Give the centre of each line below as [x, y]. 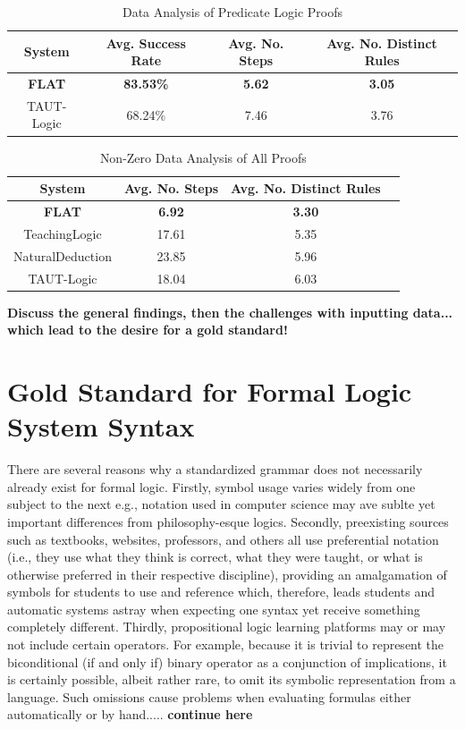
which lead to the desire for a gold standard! [148, 330]
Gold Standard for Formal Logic [210, 391]
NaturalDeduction [63, 255]
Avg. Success [146, 42]
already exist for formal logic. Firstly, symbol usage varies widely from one [211, 486]
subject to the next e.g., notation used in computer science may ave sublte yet [221, 504]
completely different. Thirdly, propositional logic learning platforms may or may [227, 627]
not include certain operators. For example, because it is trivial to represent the [226, 644]
